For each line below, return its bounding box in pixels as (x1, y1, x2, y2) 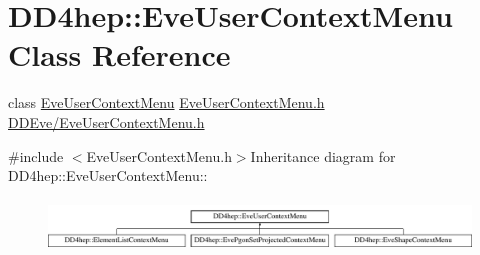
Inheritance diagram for (250, 145, 396, 166)
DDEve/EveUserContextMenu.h (8, 111, 205, 132)
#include (8, 145, 64, 166)
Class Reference (8, 34, 231, 75)
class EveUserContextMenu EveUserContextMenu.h (8, 92, 325, 113)
